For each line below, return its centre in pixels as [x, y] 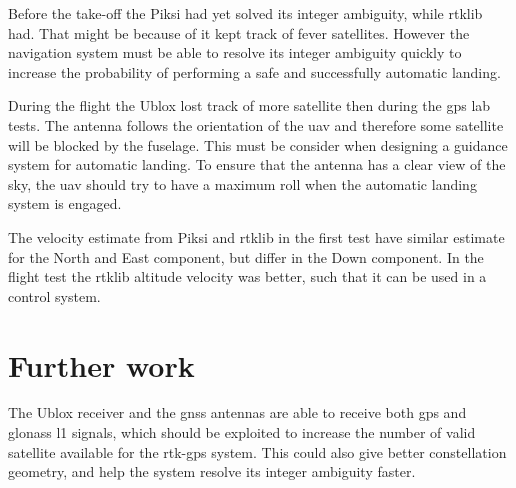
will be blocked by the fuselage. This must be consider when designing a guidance [258, 144]
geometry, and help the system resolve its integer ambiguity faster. [212, 471]
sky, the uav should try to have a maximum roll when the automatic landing [242, 183]
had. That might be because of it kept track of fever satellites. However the [239, 32]
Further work [101, 364]
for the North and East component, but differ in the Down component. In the [246, 256]
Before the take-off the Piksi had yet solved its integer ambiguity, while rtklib [245, 13]
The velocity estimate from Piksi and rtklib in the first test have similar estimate [256, 236]
